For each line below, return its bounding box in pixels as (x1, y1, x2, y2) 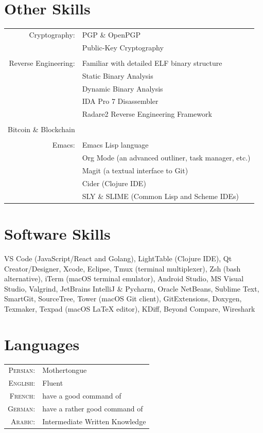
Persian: (8, 365, 36, 375)
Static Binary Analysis (82, 70, 153, 81)
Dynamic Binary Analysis (82, 83, 163, 94)
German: (8, 403, 36, 413)
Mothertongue (42, 365, 87, 375)
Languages (4, 333, 80, 354)
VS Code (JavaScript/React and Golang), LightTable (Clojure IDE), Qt (4, 252, 232, 263)
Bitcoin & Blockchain (8, 124, 75, 135)
